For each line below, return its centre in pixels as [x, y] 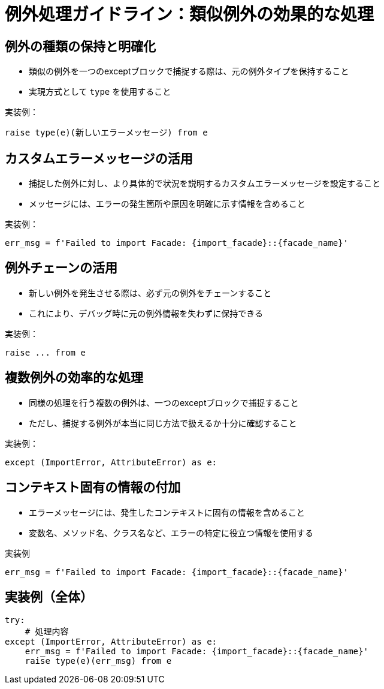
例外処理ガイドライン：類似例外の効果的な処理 [190, 14]
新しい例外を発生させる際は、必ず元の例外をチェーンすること [150, 293]
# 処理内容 [47, 632]
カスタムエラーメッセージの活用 [99, 158]
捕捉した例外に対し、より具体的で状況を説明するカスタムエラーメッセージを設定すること [205, 183]
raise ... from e [45, 352]
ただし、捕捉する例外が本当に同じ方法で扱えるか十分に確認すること [163, 423]
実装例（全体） [49, 597]
